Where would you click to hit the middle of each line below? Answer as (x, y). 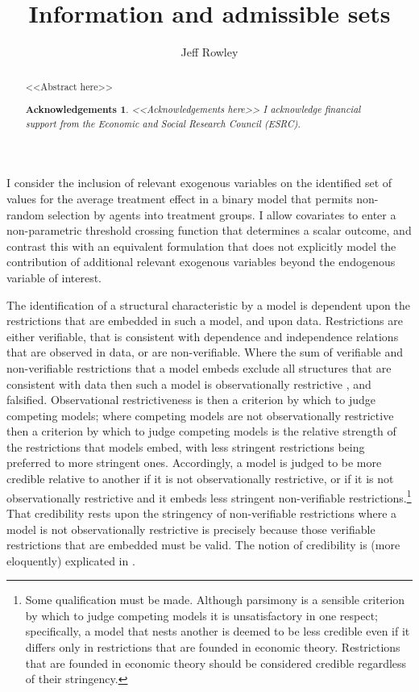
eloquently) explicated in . (71, 560)
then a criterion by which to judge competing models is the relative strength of (201, 431)
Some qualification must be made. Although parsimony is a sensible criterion (215, 600)
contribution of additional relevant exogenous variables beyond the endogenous (201, 262)
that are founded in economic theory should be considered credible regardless (216, 663)
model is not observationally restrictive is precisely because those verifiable (191, 529)
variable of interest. (54, 277)
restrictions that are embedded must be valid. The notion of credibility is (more (203, 545)
